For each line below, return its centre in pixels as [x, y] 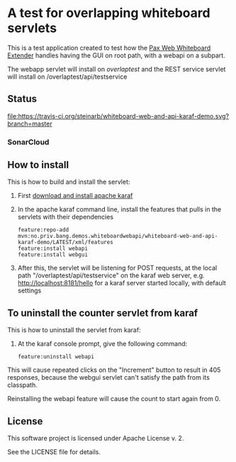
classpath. [22, 385]
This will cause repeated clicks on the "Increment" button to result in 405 [114, 370]
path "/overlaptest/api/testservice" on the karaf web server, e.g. [111, 275]
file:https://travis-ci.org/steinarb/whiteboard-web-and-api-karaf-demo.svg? [118, 116]
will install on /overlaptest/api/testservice [67, 77]
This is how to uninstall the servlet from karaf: [74, 330]
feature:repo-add [43, 230]
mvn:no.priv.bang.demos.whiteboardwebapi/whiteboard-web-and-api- [118, 236]
